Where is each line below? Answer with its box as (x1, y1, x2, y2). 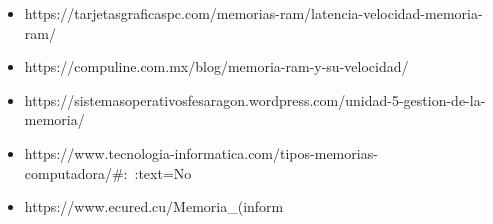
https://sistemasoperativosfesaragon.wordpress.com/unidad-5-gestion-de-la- (24, 89, 486, 110)
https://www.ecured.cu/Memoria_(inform (24, 196, 284, 217)
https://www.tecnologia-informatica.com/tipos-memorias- (24, 142, 378, 163)
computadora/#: (24, 162, 128, 183)
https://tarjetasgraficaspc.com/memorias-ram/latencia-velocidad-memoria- (24, 3, 483, 23)
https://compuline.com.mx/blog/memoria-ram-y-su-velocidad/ (24, 56, 409, 77)
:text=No (134, 162, 192, 183)
